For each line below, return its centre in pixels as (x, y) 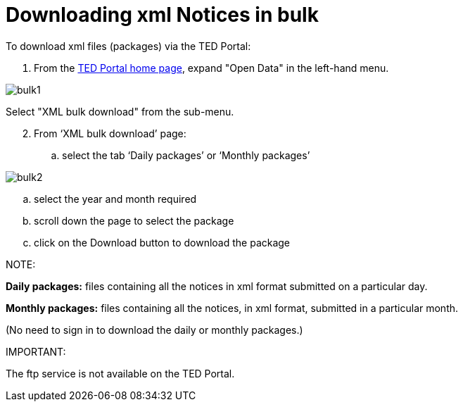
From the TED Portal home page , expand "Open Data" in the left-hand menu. (211, 68)
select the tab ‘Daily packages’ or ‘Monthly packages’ (186, 155)
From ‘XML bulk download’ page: (110, 133)
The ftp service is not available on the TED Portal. (120, 373)
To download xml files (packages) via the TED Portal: (128, 46)
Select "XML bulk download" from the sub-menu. (120, 111)
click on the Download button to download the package (162, 242)
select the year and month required (115, 199)
